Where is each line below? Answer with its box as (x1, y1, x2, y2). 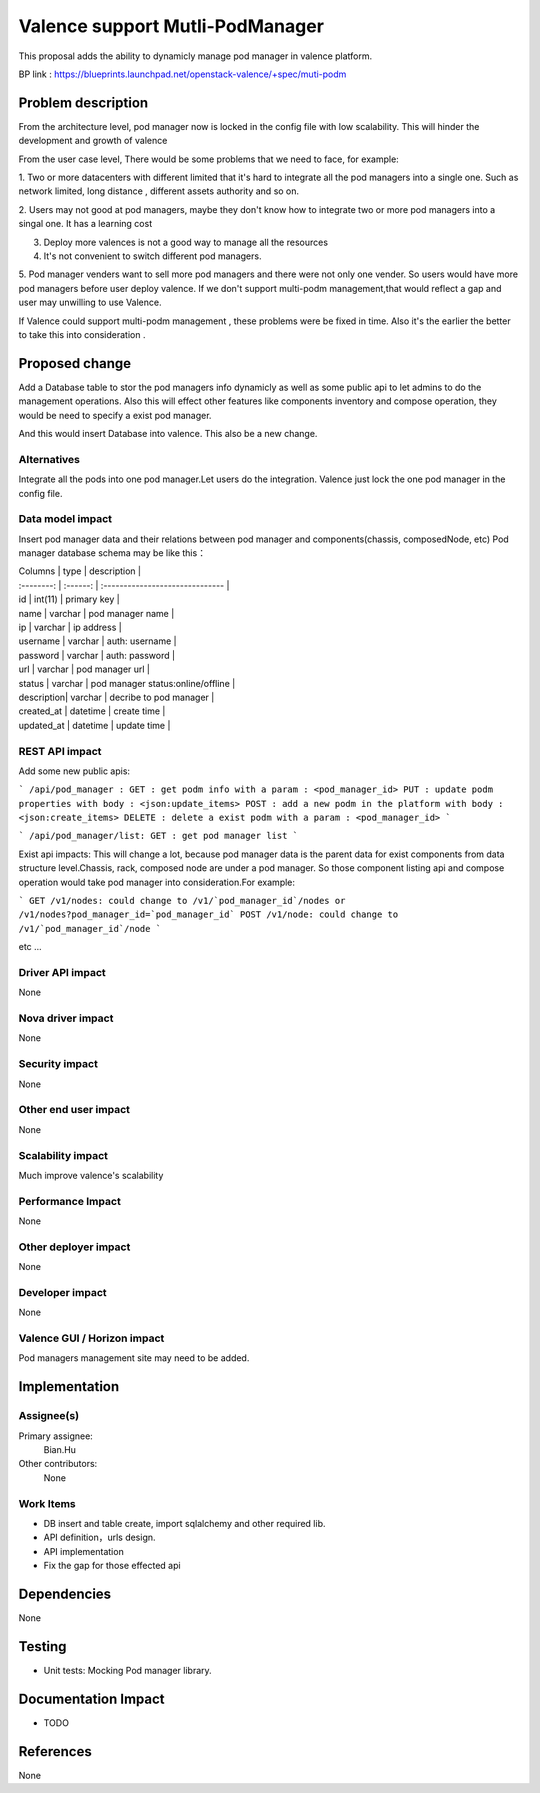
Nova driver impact (18, 1011, 114, 1025)
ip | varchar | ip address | (18, 621, 122, 634)
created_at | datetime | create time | (18, 705, 166, 717)
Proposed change (18, 355, 132, 372)
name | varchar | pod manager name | (18, 607, 175, 619)
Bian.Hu (43, 1444, 77, 1455)
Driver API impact (18, 965, 107, 979)
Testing (18, 1638, 67, 1655)
